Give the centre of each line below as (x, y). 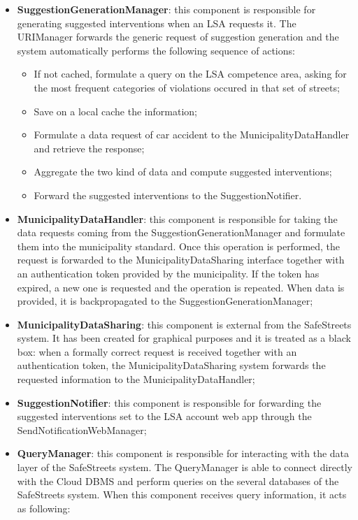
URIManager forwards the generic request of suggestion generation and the (178, 37)
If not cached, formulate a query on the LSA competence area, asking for (190, 74)
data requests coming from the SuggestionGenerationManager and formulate (181, 232)
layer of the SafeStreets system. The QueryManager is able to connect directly (185, 467)
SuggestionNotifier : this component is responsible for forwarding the (169, 402)
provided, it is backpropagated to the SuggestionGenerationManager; (165, 301)
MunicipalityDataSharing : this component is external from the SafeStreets (184, 324)
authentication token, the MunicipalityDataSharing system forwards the (171, 365)
